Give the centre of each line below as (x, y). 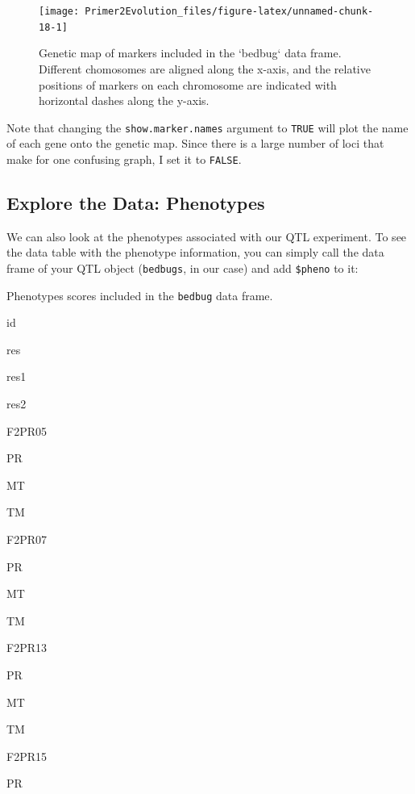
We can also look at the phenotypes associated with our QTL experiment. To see (207, 236)
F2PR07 (27, 539)
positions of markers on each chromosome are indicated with (188, 84)
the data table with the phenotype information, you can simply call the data (195, 252)
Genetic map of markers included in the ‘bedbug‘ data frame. (190, 53)
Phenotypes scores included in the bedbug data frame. (140, 295)
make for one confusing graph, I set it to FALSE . (124, 159)
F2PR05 (27, 430)
